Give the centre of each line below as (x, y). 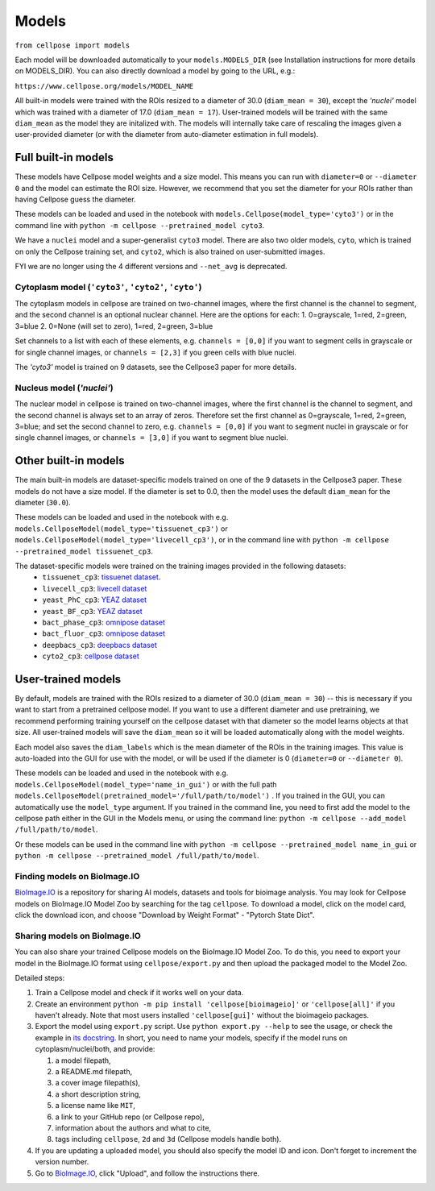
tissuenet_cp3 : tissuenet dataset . (101, 577)
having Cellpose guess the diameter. (75, 199)
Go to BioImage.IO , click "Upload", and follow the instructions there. (147, 1173)
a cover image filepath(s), (98, 1083)
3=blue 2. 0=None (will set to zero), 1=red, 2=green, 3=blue (114, 326)
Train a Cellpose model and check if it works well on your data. (139, 993)
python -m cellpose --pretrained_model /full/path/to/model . (137, 856)
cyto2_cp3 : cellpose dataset (91, 656)
